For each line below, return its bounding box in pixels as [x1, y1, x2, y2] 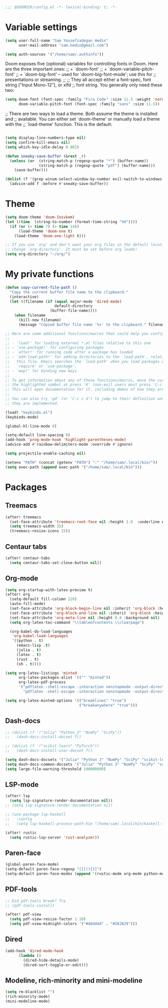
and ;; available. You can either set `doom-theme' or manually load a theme [5, 116, 160, 122]
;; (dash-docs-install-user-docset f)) [5, 748, 93, 753]
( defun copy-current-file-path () [5, 285, 77, 290]
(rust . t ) [16, 656, 39, 662]
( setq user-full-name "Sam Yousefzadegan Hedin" [5, 38, 108, 43]
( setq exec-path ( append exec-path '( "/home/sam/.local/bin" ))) [5, 464, 142, 469]
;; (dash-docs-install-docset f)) [5, 734, 81, 739]
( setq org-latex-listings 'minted [5, 670, 77, 675]
